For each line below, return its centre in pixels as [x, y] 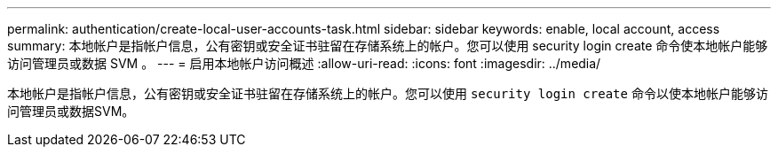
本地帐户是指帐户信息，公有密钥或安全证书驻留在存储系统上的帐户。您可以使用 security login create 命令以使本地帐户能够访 [388, 93]
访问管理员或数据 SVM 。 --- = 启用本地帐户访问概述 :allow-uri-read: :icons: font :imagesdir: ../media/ [304, 63]
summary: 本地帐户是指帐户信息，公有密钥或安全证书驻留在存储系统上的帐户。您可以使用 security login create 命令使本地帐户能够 [388, 46]
